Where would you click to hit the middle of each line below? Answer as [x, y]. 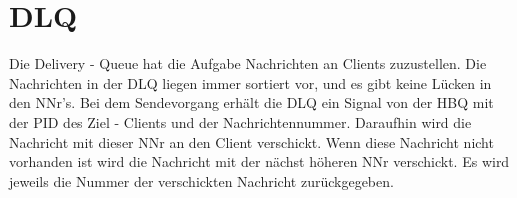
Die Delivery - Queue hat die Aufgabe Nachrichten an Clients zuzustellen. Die [248, 63]
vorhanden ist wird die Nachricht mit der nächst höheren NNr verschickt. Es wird [259, 161]
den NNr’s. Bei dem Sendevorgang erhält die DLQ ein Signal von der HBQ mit [251, 102]
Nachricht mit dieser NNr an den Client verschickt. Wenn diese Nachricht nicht [251, 141]
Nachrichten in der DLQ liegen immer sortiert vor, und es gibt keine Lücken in [250, 82]
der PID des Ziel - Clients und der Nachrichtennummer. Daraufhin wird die [240, 121]
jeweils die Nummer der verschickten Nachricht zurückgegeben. [201, 180]
